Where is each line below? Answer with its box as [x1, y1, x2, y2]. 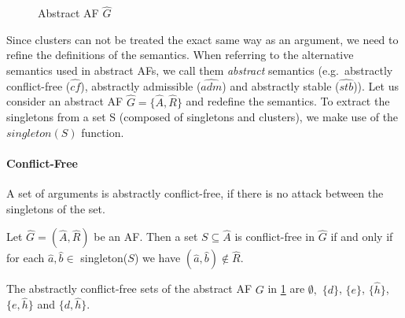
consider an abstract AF [6, 93, 123, 109]
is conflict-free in [234, 228, 315, 245]
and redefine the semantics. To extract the [186, 93, 390, 109]
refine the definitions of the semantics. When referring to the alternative [6, 46, 354, 63]
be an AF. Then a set [94, 228, 198, 245]
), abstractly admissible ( [80, 77, 201, 94]
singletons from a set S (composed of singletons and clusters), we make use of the [6, 109, 399, 125]
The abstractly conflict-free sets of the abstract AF [6, 280, 252, 297]
